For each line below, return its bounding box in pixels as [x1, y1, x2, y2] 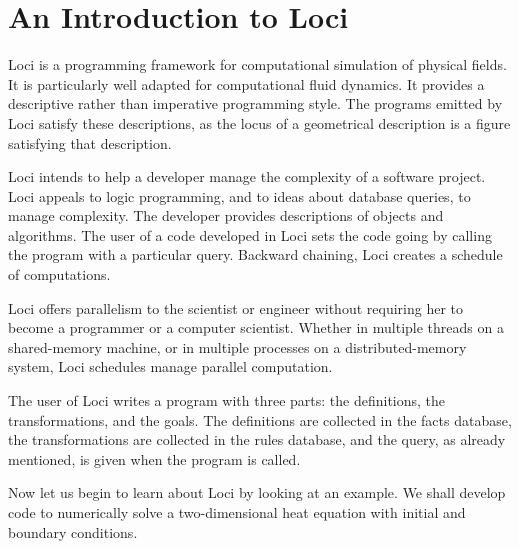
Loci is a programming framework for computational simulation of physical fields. [8, 54, 507, 75]
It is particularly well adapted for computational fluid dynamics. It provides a [8, 73, 485, 94]
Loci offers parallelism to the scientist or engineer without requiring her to [8, 297, 463, 318]
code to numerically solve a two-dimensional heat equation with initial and [8, 502, 466, 522]
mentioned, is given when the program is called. [8, 448, 301, 469]
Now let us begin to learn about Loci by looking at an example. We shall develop [8, 482, 506, 503]
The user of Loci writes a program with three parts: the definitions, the [8, 390, 446, 411]
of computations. [8, 264, 111, 285]
